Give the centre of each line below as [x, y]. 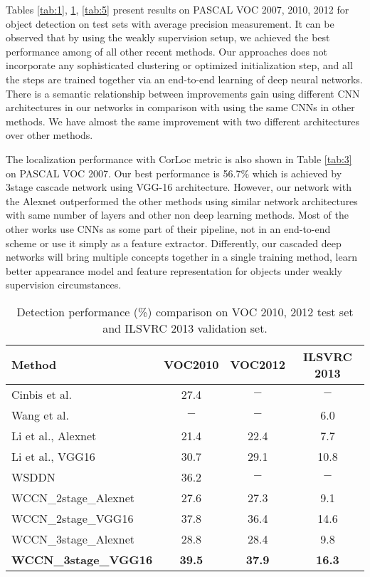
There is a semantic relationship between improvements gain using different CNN [183, 93]
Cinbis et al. [42, 394]
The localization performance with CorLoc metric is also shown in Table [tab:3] [179, 158]
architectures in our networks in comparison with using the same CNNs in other [180, 107]
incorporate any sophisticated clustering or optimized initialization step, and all [179, 65]
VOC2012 [258, 365]
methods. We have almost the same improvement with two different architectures [183, 121]
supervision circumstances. [64, 285]
